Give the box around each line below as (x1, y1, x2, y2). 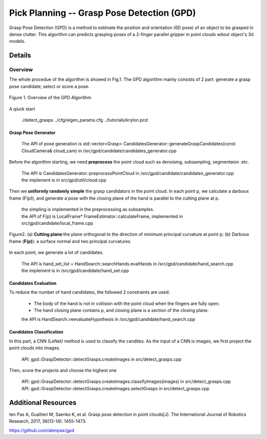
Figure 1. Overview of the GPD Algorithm (9, 95, 91, 101)
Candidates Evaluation (9, 280, 57, 286)
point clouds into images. (9, 345, 61, 351)
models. (9, 38, 26, 44)
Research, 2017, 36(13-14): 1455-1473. (9, 418, 87, 424)
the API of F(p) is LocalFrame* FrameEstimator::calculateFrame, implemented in (21, 213, 183, 219)
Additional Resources (9, 398, 76, 406)
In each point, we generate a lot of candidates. (9, 249, 103, 256)
